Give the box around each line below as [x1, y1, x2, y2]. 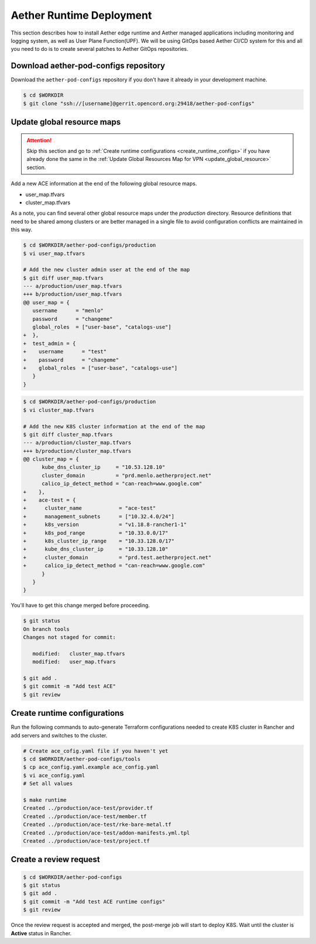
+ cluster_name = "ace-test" [23, 505, 156, 512]
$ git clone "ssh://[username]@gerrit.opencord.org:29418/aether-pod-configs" [23, 100, 255, 107]
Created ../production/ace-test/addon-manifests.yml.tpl [23, 829, 190, 836]
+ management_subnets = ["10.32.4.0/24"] [23, 513, 175, 520]
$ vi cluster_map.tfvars [23, 407, 95, 413]
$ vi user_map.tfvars [23, 250, 85, 257]
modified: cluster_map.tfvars [32, 650, 125, 657]
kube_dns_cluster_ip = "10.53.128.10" [42, 464, 166, 471]
